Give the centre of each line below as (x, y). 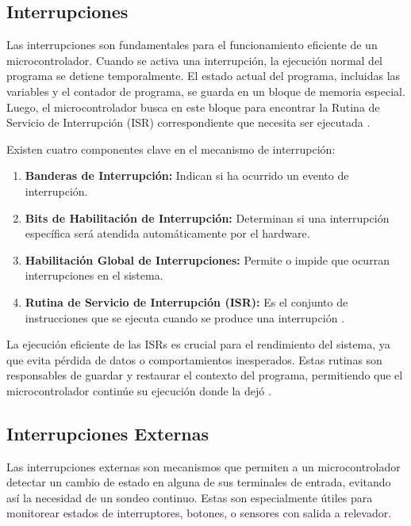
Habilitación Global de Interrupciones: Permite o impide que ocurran (207, 259)
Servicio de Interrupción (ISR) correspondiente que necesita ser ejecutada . (188, 122)
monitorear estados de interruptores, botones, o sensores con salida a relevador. (199, 513)
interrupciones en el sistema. (94, 275)
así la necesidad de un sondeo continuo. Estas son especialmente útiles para (190, 497)
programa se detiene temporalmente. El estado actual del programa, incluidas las (204, 76)
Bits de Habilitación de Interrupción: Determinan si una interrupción (207, 217)
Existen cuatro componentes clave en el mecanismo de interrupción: (171, 149)
